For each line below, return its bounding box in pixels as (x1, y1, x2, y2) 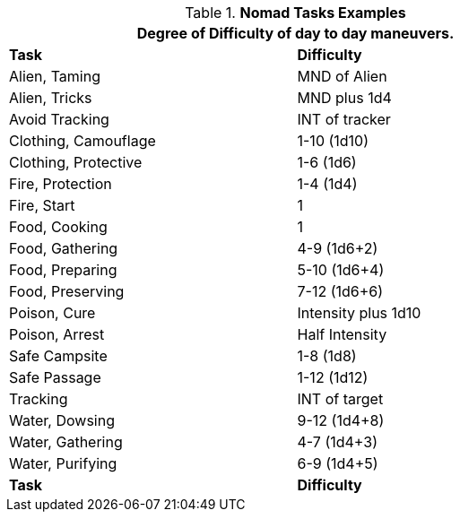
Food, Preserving (9, 282, 125, 300)
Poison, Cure (9, 304, 96, 322)
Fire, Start (9, 196, 75, 214)
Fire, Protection (9, 175, 112, 193)
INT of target (297, 390, 384, 408)
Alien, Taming (9, 67, 100, 85)
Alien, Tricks (9, 89, 92, 107)
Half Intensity (297, 325, 387, 343)
